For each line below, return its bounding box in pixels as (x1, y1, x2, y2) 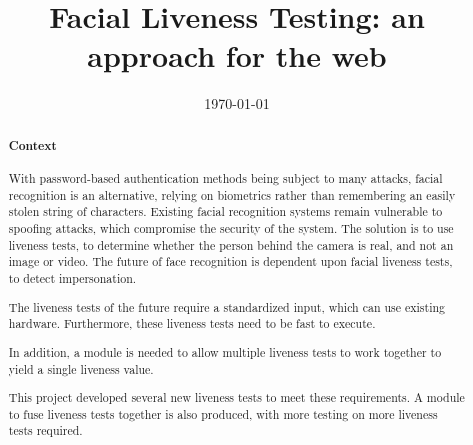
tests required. (8, 422, 83, 439)
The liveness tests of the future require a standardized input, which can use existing (8, 298, 446, 315)
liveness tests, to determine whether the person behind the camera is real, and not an (8, 236, 454, 253)
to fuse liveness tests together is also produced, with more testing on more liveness (8, 405, 438, 422)
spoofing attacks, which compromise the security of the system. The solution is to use (8, 220, 454, 237)
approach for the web (87, 35, 387, 76)
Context (8, 136, 57, 154)
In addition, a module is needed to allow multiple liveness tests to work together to (8, 343, 442, 360)
